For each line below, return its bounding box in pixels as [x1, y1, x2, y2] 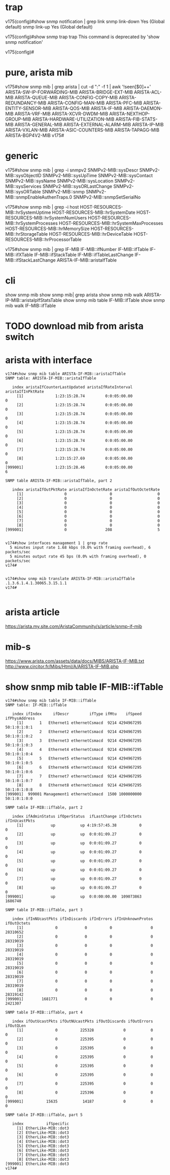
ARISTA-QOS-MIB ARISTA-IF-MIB [52, 105, 123, 111]
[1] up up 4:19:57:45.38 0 [16, 823, 142, 828]
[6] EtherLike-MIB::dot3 [16, 1148, 70, 1153]
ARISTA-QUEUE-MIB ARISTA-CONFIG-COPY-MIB [14, 94, 118, 100]
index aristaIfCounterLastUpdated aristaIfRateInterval [12, 384, 133, 389]
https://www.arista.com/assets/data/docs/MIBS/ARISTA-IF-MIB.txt [5, 658, 145, 664]
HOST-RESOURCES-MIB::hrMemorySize [5, 226, 90, 232]
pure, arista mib [5, 67, 73, 78]
